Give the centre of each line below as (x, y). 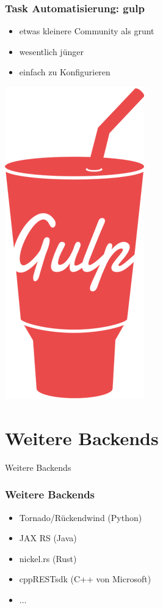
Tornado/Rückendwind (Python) (81, 517)
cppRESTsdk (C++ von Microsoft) (85, 579)
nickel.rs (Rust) (48, 558)
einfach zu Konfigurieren (65, 72)
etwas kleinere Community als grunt (87, 31)
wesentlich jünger (51, 51)
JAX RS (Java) (48, 538)
